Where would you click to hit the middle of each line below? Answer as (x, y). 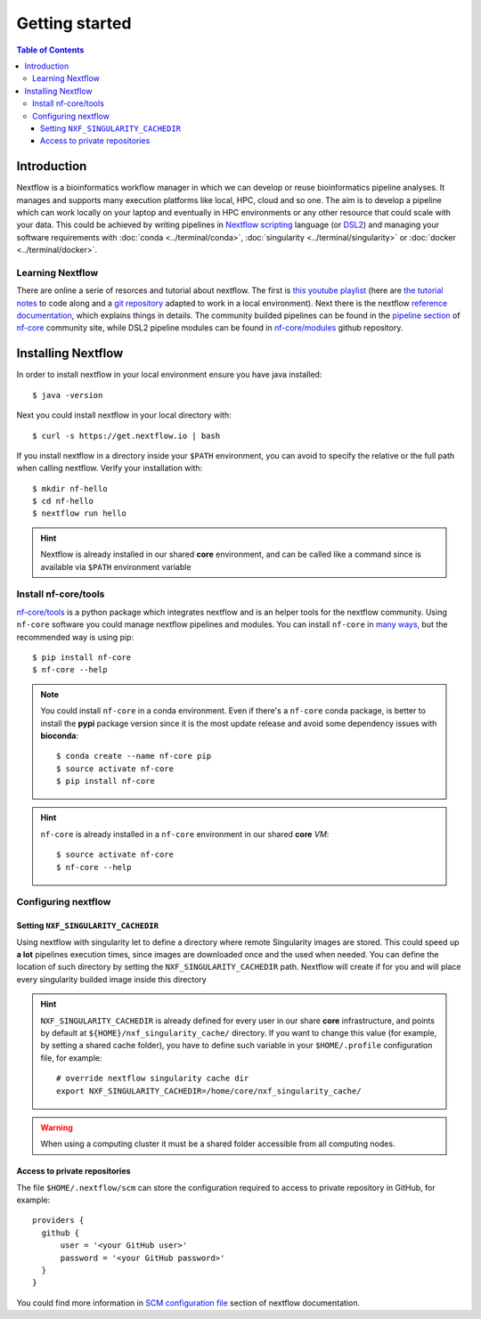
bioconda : (60, 736)
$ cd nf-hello (63, 501)
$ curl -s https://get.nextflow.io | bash (126, 436)
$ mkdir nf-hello (70, 489)
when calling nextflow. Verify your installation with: (110, 468)
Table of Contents (50, 50)
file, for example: (71, 1058)
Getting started (74, 23)
